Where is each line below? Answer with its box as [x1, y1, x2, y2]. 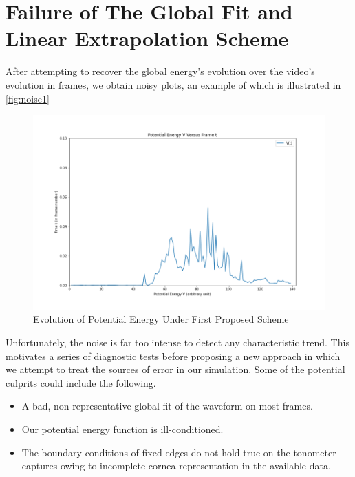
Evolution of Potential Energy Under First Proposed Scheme [33, 312, 289, 326]
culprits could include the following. [6, 375, 156, 390]
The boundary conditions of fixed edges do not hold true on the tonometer [21, 445, 336, 459]
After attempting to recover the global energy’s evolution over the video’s [6, 64, 315, 78]
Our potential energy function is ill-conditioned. [21, 421, 224, 436]
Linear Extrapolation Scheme [6, 24, 289, 52]
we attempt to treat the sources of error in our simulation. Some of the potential [6, 362, 345, 377]
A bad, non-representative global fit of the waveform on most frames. [21, 399, 313, 413]
